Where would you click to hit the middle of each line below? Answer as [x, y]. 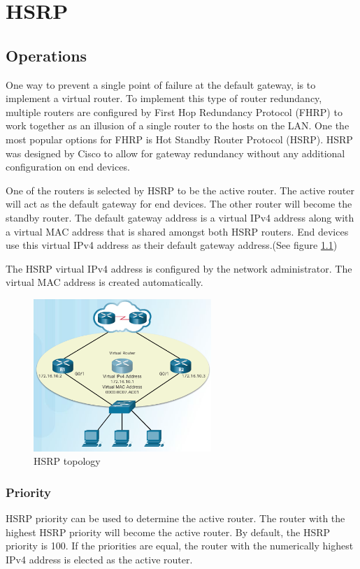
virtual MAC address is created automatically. [105, 282]
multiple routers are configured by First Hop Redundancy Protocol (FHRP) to [174, 111]
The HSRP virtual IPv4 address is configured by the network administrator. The [179, 268]
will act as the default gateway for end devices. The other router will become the [179, 204]
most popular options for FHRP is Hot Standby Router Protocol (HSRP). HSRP [179, 139]
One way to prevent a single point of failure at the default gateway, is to [161, 84]
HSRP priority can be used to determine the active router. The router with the [175, 518]
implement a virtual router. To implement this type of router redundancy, [164, 98]
